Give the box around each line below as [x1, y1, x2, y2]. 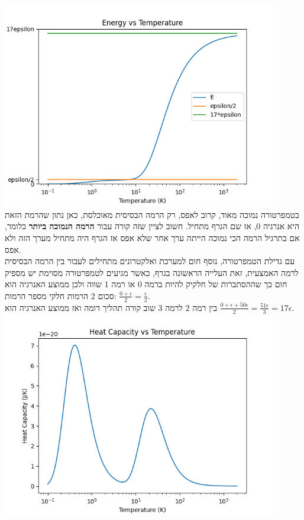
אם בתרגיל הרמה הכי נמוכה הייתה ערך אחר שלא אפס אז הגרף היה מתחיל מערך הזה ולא [5, 231, 300, 243]
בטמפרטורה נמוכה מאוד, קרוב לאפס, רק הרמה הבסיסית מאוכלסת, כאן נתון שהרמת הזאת [5, 208, 299, 220]
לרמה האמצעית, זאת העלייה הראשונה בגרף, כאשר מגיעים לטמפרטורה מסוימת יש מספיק [5, 266, 299, 278]
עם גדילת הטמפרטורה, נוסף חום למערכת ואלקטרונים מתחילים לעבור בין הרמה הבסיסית [5, 255, 295, 267]
